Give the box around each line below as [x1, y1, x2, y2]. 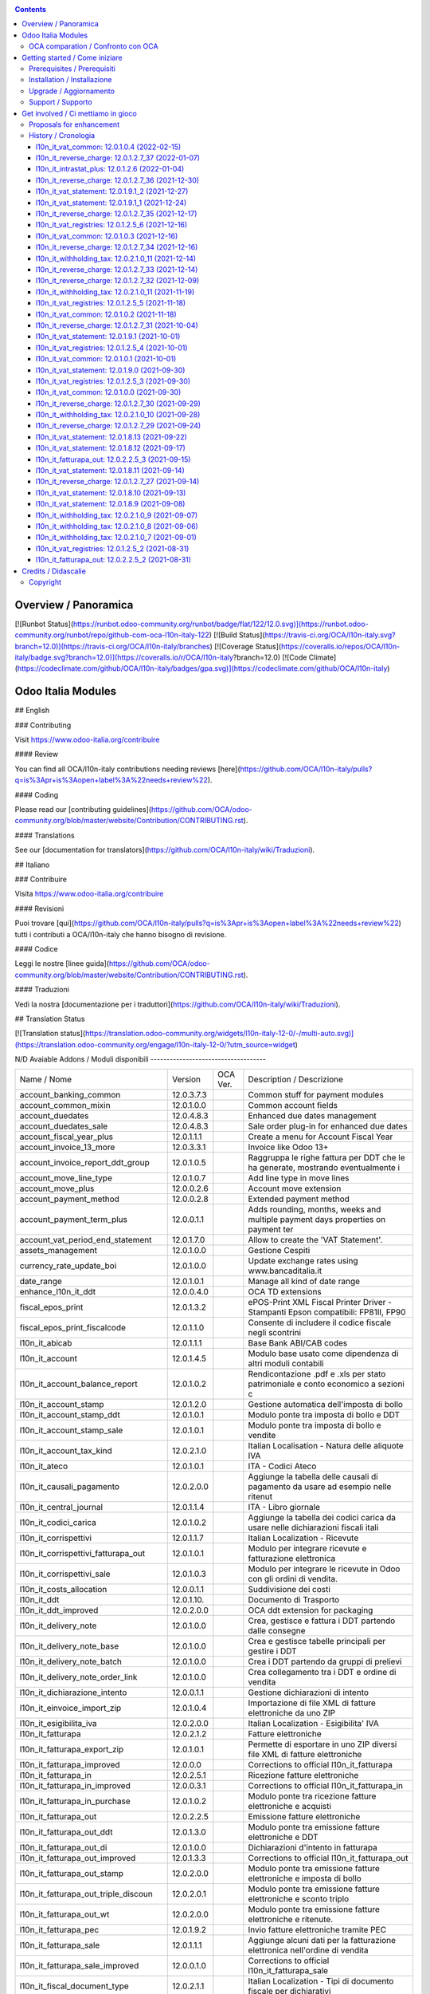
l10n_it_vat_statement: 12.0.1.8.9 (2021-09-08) [36, 499, 186, 509]
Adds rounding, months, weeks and [248, 1204, 381, 1216]
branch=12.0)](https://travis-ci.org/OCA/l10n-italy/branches [14, 641, 210, 651]
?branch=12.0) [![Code [233, 652, 307, 662]
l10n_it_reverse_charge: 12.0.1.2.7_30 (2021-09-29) [36, 399, 201, 408]
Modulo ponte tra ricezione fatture [248, 1791, 377, 1802]
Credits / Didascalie [21, 566, 87, 576]
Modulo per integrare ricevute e [248, 1543, 367, 1555]
